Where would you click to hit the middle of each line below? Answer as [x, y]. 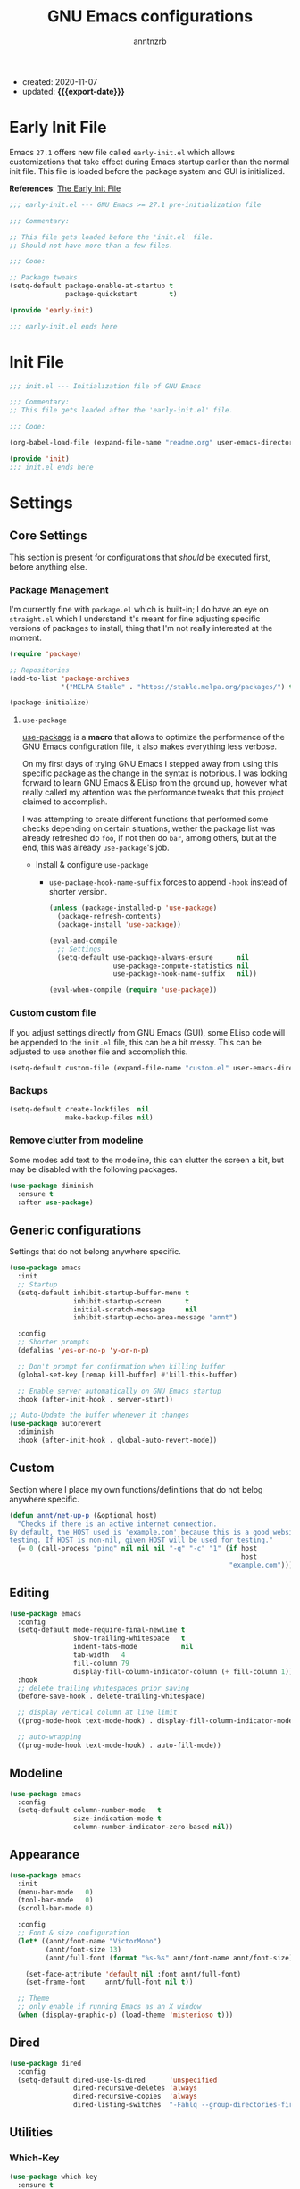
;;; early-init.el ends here [63, 326]
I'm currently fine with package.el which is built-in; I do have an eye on [139, 609]
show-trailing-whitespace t [129, 1639]
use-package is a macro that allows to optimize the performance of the [154, 737]
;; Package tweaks [43, 278]
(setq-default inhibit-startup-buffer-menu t [104, 1293]
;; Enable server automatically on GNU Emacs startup [119, 1391]
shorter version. [78, 892]
